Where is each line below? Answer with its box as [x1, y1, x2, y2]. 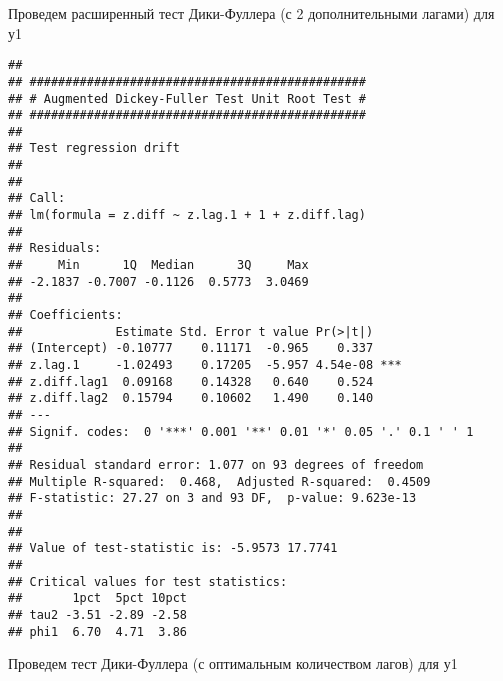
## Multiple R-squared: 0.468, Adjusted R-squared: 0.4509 [8, 474, 431, 489]
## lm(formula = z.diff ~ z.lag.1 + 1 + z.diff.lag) [8, 208, 366, 223]
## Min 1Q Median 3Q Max [8, 258, 309, 273]
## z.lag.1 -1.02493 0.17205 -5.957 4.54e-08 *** [8, 358, 402, 372]
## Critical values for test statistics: [8, 574, 288, 589]
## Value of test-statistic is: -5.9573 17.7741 [8, 541, 338, 556]
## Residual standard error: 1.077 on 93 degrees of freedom [8, 457, 424, 472]
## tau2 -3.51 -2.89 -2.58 [8, 607, 187, 622]
